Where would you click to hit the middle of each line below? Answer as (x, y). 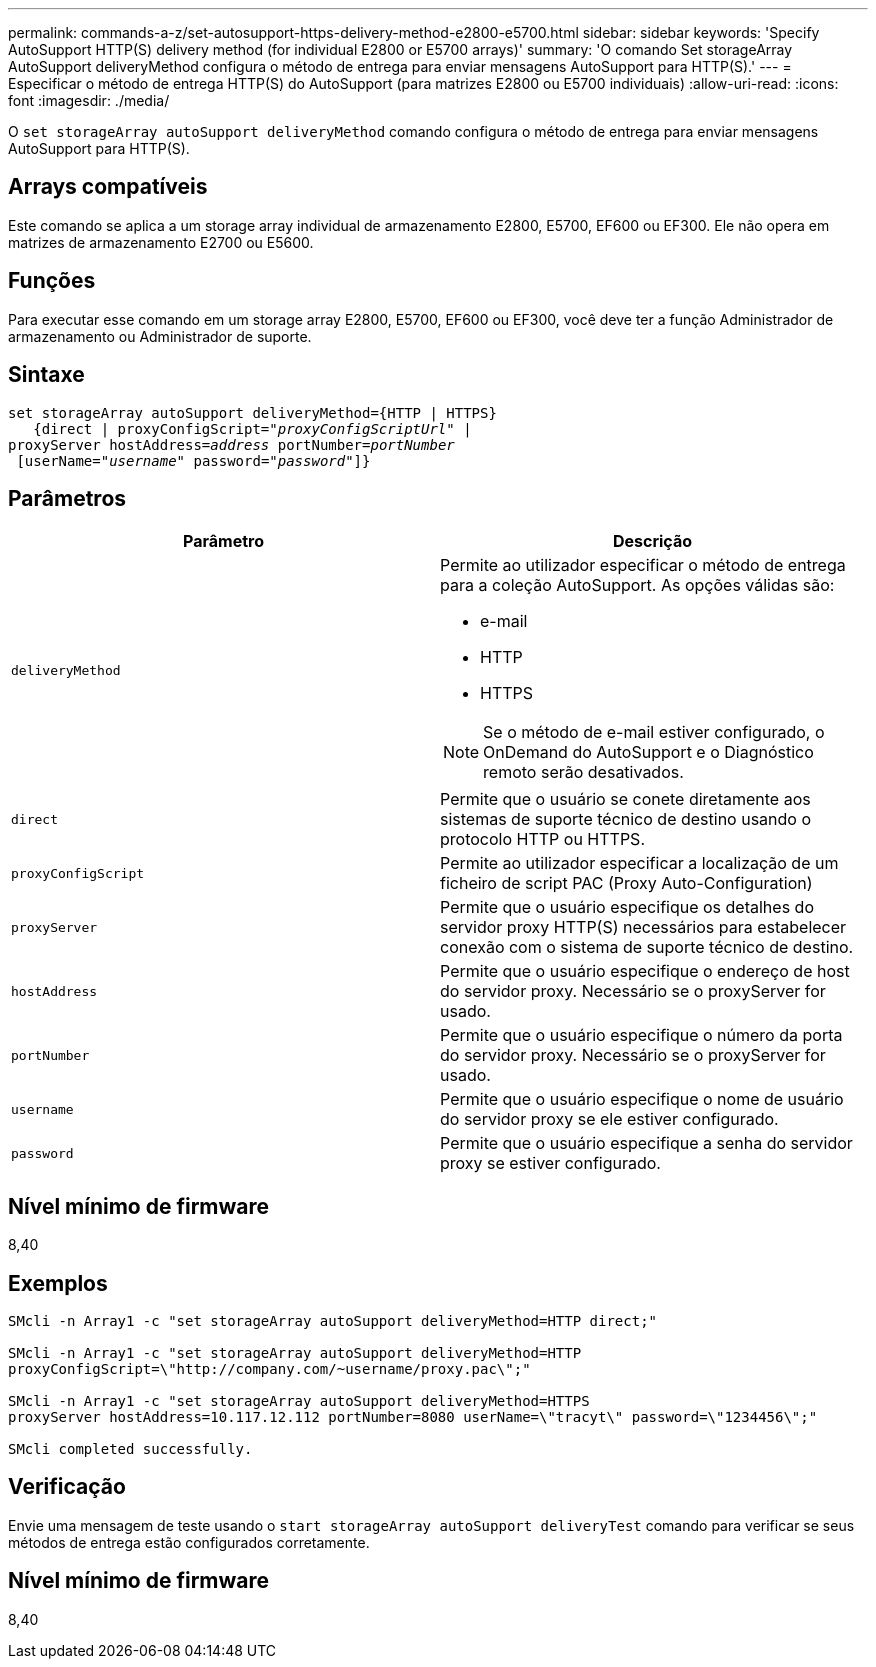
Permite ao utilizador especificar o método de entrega (643, 565)
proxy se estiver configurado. (550, 1163)
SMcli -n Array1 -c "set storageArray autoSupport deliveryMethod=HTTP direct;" (333, 1321)
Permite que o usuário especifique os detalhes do (627, 907)
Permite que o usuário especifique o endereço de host (645, 971)
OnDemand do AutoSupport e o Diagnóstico (648, 752)
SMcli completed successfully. (130, 1449)
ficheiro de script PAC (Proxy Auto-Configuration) (626, 883)
